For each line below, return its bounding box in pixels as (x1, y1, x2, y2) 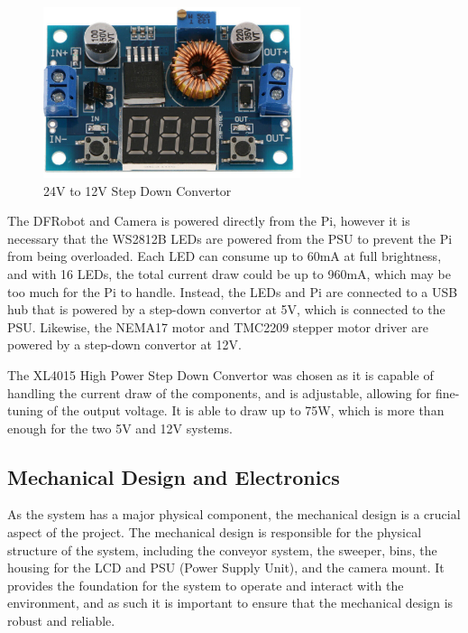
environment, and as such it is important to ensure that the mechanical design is (7, 593, 454, 612)
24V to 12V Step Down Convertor (43, 181, 232, 200)
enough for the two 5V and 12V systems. (7, 418, 233, 437)
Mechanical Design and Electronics (7, 462, 340, 490)
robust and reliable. (7, 611, 115, 630)
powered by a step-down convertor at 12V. (7, 335, 242, 354)
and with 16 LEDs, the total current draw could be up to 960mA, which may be (7, 264, 451, 283)
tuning (7, 401, 43, 420)
